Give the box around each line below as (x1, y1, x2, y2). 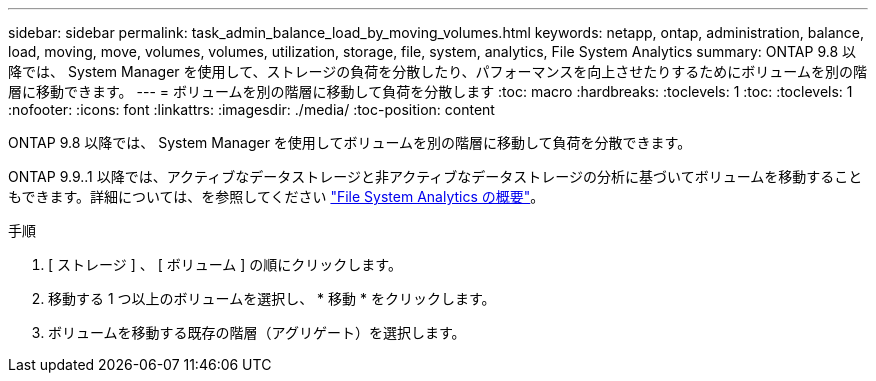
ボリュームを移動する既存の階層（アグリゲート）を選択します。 (48, 324, 466, 341)
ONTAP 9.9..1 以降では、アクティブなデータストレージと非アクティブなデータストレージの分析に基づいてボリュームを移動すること (8, 168, 863, 185)
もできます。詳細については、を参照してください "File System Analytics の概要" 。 (8, 188, 545, 205)
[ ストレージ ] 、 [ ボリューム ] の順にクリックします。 (48, 256, 402, 273)
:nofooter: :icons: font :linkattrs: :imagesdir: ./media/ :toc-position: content (8, 101, 495, 118)
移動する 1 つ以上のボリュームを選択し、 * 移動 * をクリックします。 (48, 290, 496, 307)
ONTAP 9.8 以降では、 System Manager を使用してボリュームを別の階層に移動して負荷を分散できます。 (8, 134, 692, 151)
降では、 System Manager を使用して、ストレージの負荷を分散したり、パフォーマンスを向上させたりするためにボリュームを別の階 (8, 63, 867, 80)
